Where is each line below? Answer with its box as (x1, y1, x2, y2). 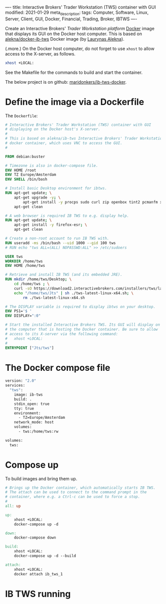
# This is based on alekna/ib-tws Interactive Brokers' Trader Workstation (5, 136, 165, 141)
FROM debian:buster (5, 154, 45, 159)
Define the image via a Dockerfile (5, 96, 144, 107)
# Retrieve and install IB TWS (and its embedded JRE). (5, 272, 123, 277)
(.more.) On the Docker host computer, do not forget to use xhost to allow (5, 46, 155, 51)
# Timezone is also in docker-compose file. (5, 163, 98, 168)
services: (5, 383, 26, 388)
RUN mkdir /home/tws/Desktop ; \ (5, 277, 72, 282)
